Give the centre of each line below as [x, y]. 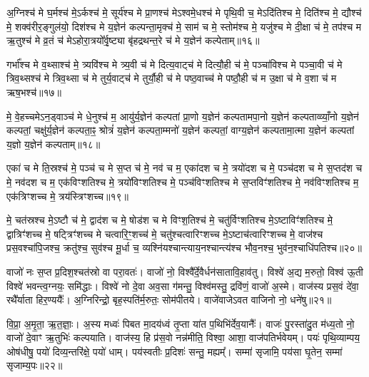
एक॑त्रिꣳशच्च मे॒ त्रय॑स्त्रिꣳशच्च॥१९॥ [67, 196]
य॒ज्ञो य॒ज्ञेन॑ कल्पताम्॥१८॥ [54, 144]
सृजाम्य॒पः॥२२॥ [35, 365]
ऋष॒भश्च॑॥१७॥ [34, 92]
